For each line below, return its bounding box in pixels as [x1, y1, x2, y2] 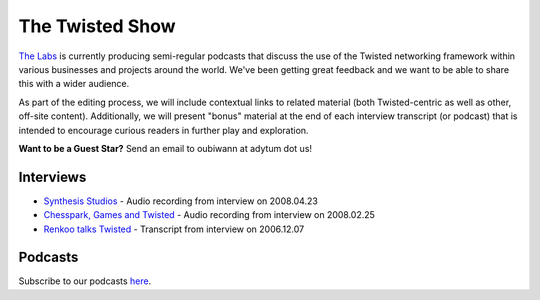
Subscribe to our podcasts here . [18, 275, 152, 287]
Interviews [18, 168, 87, 185]
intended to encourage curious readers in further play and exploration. [18, 124, 309, 136]
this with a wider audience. [18, 78, 130, 90]
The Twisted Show [18, 15, 176, 37]
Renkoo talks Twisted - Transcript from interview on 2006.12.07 [43, 223, 305, 235]
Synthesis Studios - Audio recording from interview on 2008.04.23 [43, 195, 319, 207]
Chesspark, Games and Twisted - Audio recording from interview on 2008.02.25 [43, 209, 375, 221]
